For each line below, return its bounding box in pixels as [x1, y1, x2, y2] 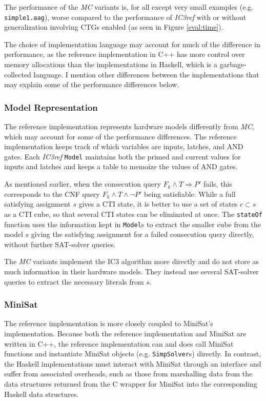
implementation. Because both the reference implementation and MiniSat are [4, 328, 247, 338]
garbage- [219, 59, 247, 70]
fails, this [203, 178, 232, 189]
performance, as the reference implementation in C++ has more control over [4, 49, 245, 59]
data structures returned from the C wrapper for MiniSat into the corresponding [4, 378, 257, 389]
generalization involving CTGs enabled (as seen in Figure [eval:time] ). [4, 22, 223, 32]
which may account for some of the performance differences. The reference [4, 131, 237, 142]
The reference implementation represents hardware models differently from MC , [4, 121, 254, 132]
